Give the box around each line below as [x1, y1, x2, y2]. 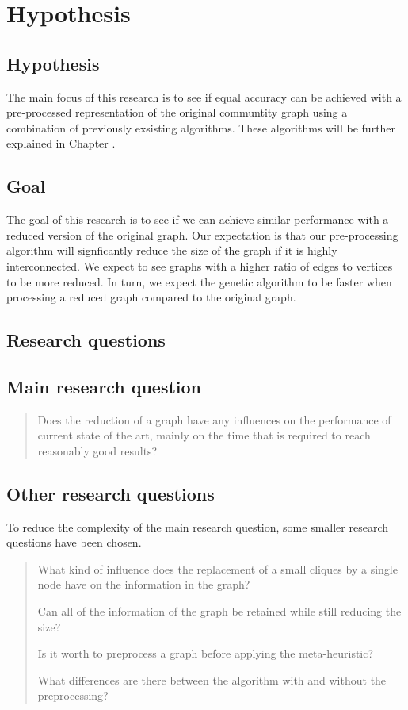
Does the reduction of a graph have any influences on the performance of [37, 411, 391, 428]
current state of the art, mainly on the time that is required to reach [37, 427, 371, 443]
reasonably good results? [37, 442, 158, 459]
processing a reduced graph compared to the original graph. [6, 289, 296, 305]
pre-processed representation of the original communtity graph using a [6, 104, 348, 121]
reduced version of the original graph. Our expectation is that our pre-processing [6, 226, 398, 243]
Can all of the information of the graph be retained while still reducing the [37, 603, 402, 620]
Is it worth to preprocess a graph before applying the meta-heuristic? [37, 645, 374, 662]
